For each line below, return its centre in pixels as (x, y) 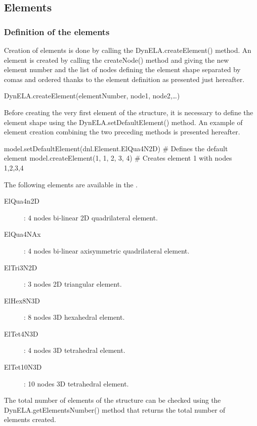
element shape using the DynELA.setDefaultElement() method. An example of (123, 122)
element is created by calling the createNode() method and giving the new (116, 60)
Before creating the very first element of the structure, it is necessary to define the (129, 112)
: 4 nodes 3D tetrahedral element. (75, 350)
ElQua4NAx (22, 234)
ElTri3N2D (21, 267)
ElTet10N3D (23, 367)
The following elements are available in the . (71, 184)
